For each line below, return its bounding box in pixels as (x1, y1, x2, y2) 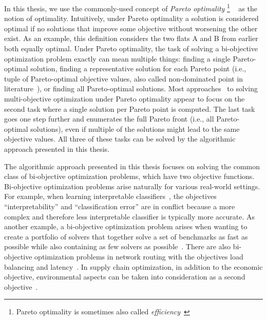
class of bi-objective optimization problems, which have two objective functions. (4, 171, 255, 182)
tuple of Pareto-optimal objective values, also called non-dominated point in (4, 73, 243, 84)
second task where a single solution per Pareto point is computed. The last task (4, 103, 255, 114)
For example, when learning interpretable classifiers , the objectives (4, 191, 217, 202)
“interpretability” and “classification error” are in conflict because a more (4, 201, 235, 211)
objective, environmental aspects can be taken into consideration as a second (4, 271, 245, 282)
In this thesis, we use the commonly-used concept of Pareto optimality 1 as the (4, 2, 257, 13)
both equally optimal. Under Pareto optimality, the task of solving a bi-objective (4, 43, 258, 54)
